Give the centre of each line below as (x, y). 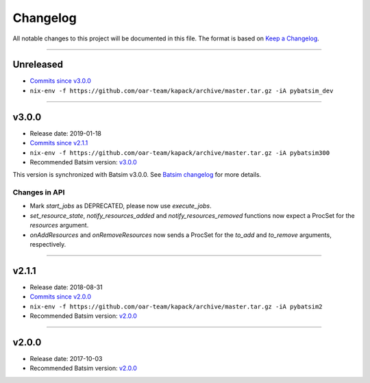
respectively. (48, 245)
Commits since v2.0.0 (61, 297)
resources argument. (59, 225)
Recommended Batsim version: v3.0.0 (83, 162)
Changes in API (39, 193)
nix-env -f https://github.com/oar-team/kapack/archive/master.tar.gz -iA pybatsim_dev (182, 90)
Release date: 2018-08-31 (66, 287)
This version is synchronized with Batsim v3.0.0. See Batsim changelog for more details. (137, 175)
